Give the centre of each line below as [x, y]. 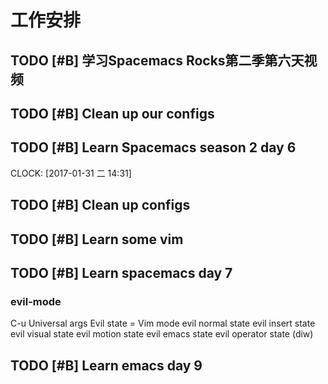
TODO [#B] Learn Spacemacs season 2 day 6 [153, 147]
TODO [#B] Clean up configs [100, 205]
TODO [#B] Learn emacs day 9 [106, 365]
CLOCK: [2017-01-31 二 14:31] [71, 173]
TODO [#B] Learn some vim [97, 239]
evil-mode [36, 301]
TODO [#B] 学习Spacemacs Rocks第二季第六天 [157, 60]
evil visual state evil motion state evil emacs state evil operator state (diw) [162, 334]
